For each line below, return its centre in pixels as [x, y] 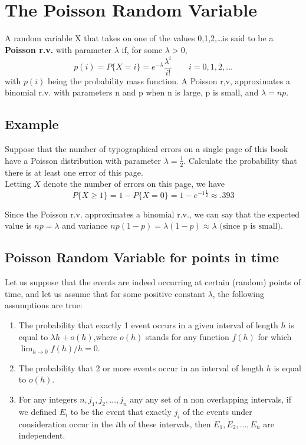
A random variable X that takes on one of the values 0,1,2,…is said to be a [139, 38]
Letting [18, 184]
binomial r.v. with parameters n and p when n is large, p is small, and [132, 92]
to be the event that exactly [121, 411]
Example [32, 124]
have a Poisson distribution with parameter [83, 160]
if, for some [142, 49]
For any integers [48, 399]
